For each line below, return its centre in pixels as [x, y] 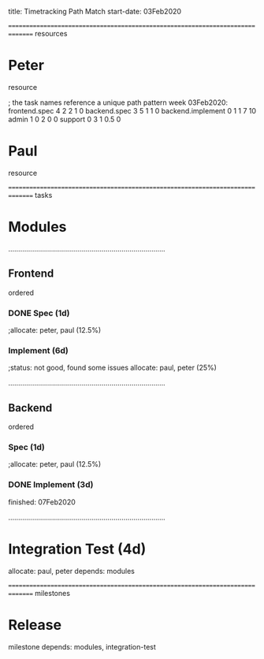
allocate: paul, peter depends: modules [72, 571]
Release [35, 625]
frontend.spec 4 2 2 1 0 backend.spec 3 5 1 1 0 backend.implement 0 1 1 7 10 [132, 110]
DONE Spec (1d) [39, 313]
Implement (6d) [39, 350]
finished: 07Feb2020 [42, 502]
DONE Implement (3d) [51, 485]
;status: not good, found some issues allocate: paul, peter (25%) [112, 368]
